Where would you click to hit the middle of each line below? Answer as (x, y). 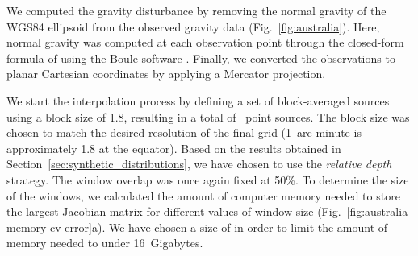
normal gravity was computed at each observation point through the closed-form (205, 42)
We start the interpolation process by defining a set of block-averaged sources (198, 100)
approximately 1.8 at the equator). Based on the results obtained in (174, 148)
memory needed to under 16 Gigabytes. (105, 243)
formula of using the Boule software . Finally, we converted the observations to (201, 58)
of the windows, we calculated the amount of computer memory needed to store (203, 195)
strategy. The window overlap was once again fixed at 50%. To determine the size (208, 179)
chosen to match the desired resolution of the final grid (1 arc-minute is (184, 132)
